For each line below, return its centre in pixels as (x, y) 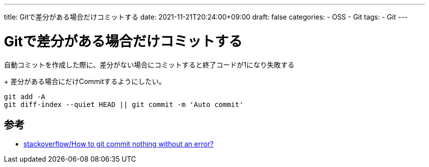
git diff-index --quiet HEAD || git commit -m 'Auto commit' (124, 104)
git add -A (25, 96)
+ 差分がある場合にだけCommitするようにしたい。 (85, 81)
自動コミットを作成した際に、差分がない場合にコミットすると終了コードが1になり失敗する (149, 64)
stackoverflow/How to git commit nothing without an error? (119, 144)
